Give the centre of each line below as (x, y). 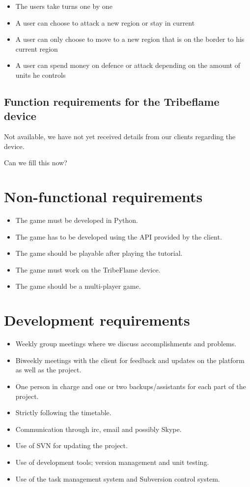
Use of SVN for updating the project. (71, 445)
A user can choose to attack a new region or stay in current (105, 22)
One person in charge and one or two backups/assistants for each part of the (131, 386)
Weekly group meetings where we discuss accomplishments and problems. (126, 344)
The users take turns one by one (64, 6)
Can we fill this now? (36, 163)
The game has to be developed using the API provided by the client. (119, 236)
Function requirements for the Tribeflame (112, 101)
